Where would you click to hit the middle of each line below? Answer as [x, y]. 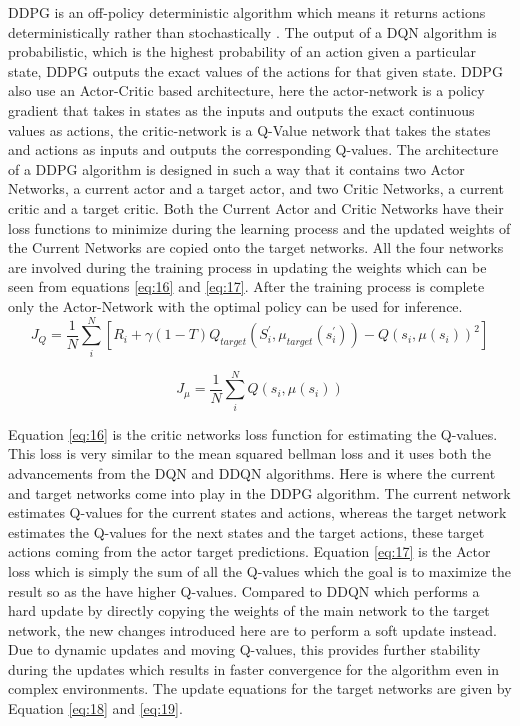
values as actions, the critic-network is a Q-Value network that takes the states [249, 129]
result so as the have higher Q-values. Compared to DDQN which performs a [244, 590]
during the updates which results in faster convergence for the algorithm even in [253, 668]
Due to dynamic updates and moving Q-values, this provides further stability [244, 649]
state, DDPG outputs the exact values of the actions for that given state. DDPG [255, 70]
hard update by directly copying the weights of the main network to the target [249, 610]
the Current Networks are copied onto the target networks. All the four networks [256, 247]
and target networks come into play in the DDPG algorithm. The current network [259, 492]
